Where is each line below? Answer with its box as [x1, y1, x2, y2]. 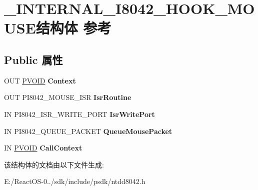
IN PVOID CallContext [4, 142, 82, 153]
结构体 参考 [35, 17, 111, 38]
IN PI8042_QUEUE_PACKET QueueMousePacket [4, 125, 172, 136]
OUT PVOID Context [4, 75, 76, 85]
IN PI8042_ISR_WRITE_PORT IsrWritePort [4, 108, 155, 119]
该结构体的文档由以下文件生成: [4, 159, 104, 169]
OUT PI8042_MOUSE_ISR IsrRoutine [4, 92, 131, 102]
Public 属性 [4, 51, 63, 67]
